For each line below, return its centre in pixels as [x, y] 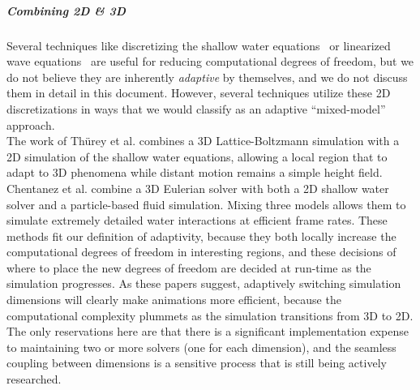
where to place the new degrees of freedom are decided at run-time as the [189, 267]
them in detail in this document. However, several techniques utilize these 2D [199, 93]
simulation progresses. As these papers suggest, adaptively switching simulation [204, 283]
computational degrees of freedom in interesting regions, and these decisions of [201, 252]
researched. [34, 379]
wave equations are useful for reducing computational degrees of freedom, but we [210, 61]
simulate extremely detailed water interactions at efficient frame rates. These [197, 220]
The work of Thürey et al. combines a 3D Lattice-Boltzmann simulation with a [203, 141]
